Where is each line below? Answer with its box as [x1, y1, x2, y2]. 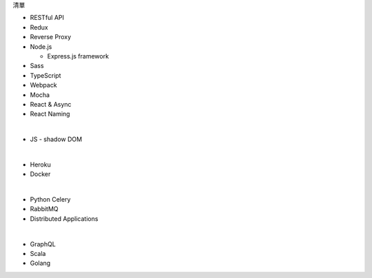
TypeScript [30, 71, 61, 79]
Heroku [30, 160, 51, 169]
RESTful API [30, 14, 65, 22]
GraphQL [30, 239, 56, 248]
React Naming [30, 110, 70, 118]
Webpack [30, 81, 58, 89]
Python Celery [30, 195, 71, 204]
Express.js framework [47, 52, 110, 60]
